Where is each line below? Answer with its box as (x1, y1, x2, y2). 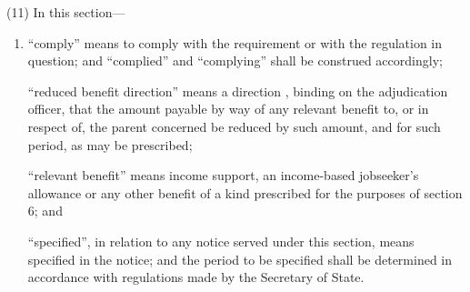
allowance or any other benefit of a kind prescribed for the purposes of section (27, 183, 463, 202)
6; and (27, 201, 63, 220)
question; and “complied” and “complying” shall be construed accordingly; (27, 51, 443, 70)
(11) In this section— (6, 3, 125, 21)
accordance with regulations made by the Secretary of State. (27, 267, 365, 287)
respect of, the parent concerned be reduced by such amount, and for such (27, 116, 441, 136)
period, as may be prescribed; (27, 135, 193, 154)
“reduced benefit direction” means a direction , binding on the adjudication (27, 81, 448, 100)
